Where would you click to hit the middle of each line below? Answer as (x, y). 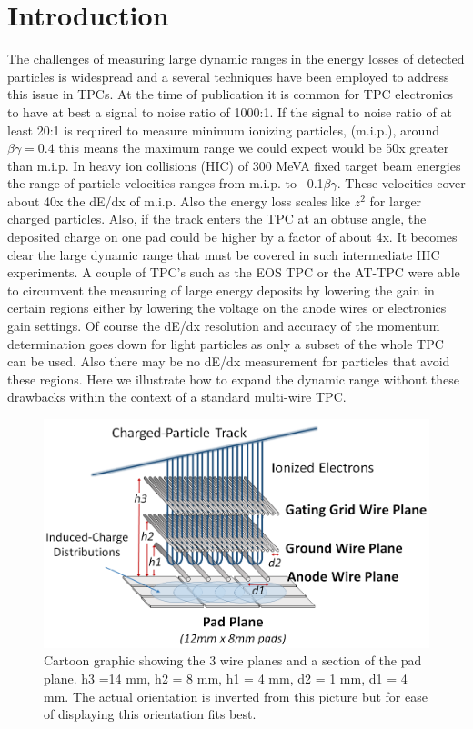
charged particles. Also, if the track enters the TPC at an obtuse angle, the (217, 219)
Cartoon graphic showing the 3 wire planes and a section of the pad (233, 660)
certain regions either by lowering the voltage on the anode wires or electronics (227, 308)
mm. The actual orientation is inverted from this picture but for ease (236, 696)
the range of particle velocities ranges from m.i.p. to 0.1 (166, 183)
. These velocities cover (401, 183)
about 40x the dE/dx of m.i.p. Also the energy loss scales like (179, 200)
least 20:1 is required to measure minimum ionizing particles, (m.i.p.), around (223, 130)
